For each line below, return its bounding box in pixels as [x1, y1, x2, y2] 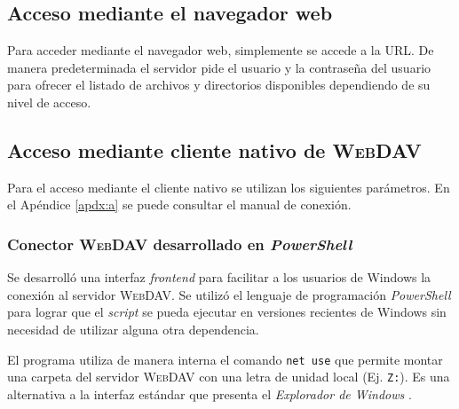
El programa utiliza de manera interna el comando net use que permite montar [7, 350, 443, 368]
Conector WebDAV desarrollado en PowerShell [7, 232, 352, 255]
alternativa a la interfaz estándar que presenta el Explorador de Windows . [7, 384, 412, 403]
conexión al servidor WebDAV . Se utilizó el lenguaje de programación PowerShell [7, 285, 451, 303]
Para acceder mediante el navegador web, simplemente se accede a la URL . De [7, 41, 434, 59]
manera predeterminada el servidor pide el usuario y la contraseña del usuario [7, 58, 431, 76]
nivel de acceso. [7, 92, 91, 111]
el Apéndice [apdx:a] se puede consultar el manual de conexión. [7, 195, 352, 214]
